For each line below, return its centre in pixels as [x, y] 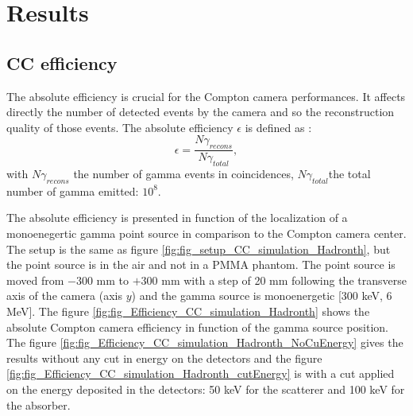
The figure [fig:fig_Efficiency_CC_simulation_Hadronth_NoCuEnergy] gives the [205, 342]
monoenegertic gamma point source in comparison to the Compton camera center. [206, 233]
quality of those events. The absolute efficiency [120, 127]
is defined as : [278, 127]
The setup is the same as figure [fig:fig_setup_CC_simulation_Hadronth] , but [199, 249]
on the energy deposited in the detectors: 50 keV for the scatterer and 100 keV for [206, 389]
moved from [35, 280]
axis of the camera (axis [65, 295]
